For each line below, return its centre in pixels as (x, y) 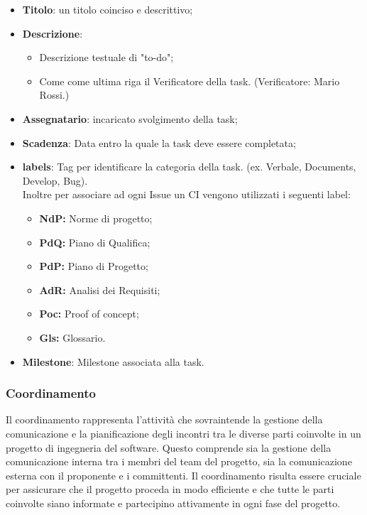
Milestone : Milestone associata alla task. (113, 361)
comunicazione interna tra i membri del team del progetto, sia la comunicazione (179, 461)
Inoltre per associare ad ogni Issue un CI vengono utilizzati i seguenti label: (186, 194)
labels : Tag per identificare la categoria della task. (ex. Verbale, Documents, (189, 167)
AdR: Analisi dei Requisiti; (100, 289)
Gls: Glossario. (72, 337)
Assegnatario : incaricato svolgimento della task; (130, 118)
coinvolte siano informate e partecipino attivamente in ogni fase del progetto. (173, 503)
